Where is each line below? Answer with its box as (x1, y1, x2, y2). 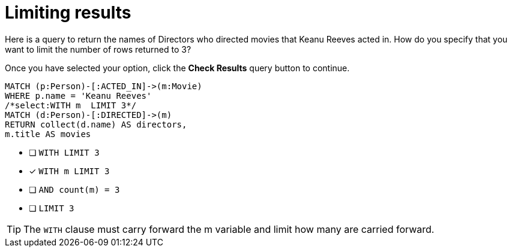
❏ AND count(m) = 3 (29, 184, 120, 195)
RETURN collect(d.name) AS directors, (5, 119, 187, 129)
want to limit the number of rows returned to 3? (5, 44, 191, 54)
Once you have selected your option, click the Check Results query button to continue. (5, 62, 350, 73)
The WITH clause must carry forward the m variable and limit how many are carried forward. (23, 223, 435, 235)
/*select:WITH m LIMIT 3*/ (5, 100, 137, 110)
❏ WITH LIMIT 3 (29, 147, 100, 157)
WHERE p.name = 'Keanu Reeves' (5, 90, 152, 101)
